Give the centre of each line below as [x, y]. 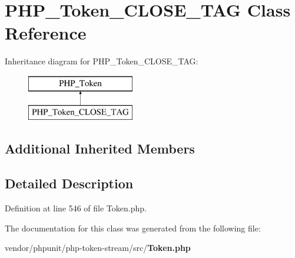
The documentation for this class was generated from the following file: [133, 228]
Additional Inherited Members [100, 148]
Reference [46, 33]
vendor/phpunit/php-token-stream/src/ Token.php [98, 248]
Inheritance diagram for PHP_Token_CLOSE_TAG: [102, 61]
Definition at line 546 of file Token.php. [76, 208]
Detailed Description [69, 183]
